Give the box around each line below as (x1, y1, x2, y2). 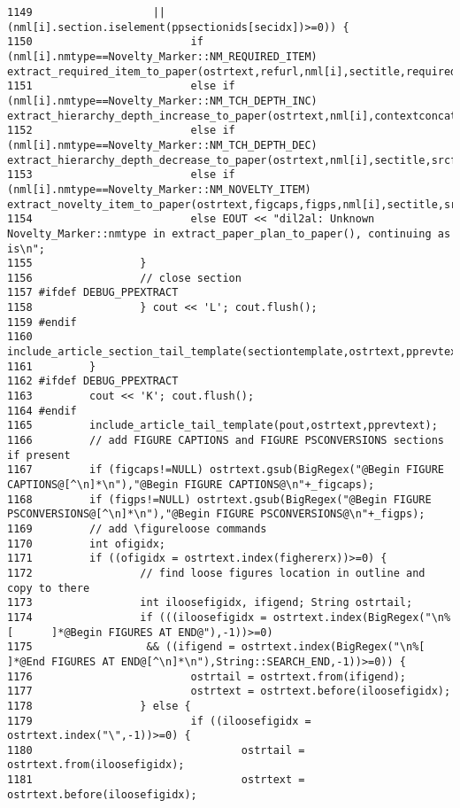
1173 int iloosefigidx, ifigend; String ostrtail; (7, 596, 413, 610)
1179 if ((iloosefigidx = (7, 714, 311, 727)
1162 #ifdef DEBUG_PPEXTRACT (7, 375, 179, 388)
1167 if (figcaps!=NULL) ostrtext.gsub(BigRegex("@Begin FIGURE (7, 463, 444, 477)
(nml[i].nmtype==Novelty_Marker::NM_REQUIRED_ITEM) (7, 50, 318, 63)
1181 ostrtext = (7, 773, 305, 787)
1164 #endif (7, 404, 77, 417)
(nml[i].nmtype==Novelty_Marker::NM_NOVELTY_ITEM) (7, 183, 311, 196)
